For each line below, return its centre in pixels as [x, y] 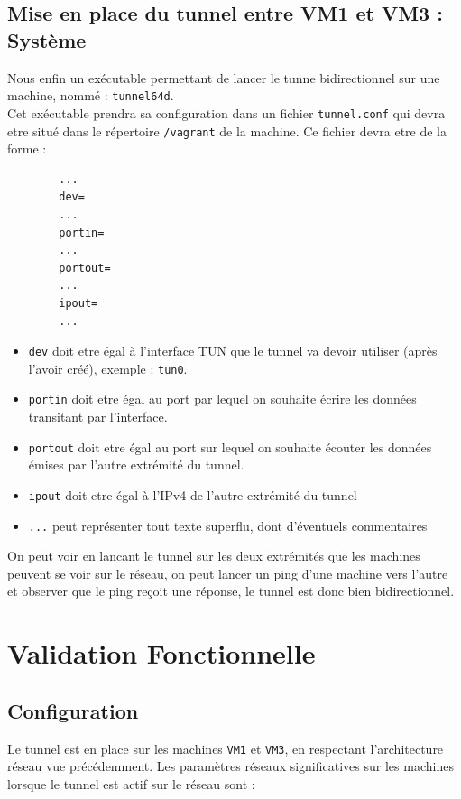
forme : [27, 149]
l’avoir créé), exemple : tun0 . [108, 368]
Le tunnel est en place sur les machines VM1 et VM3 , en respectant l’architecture [226, 748]
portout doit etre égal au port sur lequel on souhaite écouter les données [230, 446]
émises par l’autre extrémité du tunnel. [136, 465]
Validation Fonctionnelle [161, 653]
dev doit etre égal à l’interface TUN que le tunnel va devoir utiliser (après [233, 351]
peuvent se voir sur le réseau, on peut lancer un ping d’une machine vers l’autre [228, 573]
